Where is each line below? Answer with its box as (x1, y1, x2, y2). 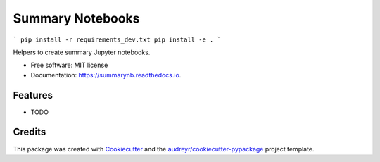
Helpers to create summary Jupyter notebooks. (13, 48, 151, 56)
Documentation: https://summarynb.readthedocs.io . (30, 70, 182, 79)
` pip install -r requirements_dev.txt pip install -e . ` (13, 35, 222, 44)
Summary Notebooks (13, 11, 140, 26)
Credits (13, 126, 46, 138)
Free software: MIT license (30, 61, 108, 70)
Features (13, 89, 53, 101)
